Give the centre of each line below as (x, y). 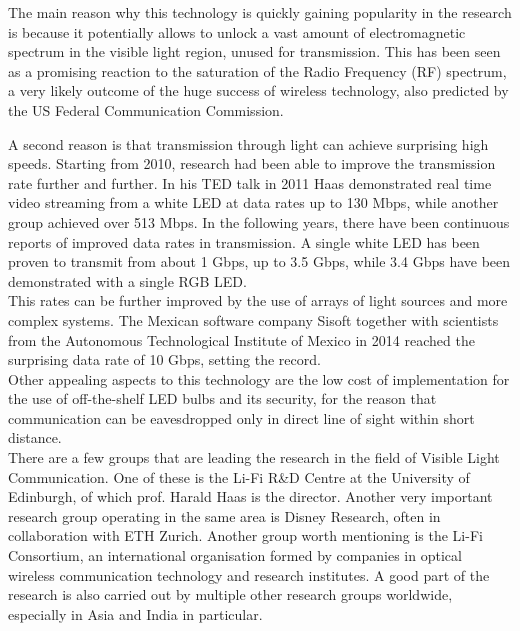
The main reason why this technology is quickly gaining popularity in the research (260, 12)
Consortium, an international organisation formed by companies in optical (235, 555)
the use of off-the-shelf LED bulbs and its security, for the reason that (222, 398)
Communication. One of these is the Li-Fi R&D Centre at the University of (239, 476)
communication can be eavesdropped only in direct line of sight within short (241, 417)
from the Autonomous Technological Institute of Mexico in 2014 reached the (241, 339)
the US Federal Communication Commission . (146, 109)
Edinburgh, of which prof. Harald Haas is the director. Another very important (250, 496)
